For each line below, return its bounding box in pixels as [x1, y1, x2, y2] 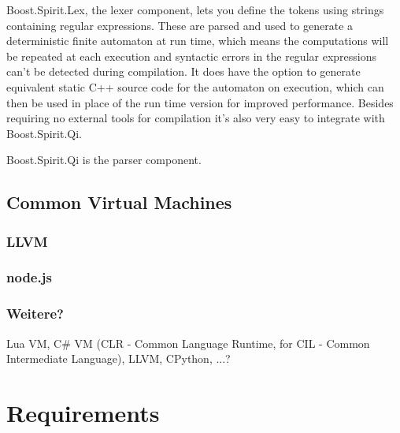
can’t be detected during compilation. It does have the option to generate [6, 63, 361, 80]
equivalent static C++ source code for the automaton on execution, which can [6, 78, 384, 95]
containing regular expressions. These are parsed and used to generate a [6, 17, 354, 33]
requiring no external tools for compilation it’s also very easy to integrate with [6, 110, 385, 126]
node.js [6, 267, 52, 287]
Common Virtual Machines [6, 190, 232, 215]
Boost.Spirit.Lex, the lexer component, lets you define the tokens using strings [6, 2, 384, 17]
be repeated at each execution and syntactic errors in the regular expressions [6, 47, 377, 64]
